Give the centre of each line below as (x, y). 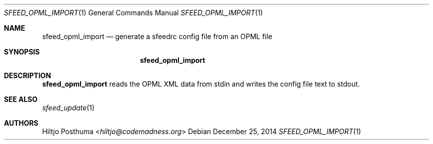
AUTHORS (21, 123)
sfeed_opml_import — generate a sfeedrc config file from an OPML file (157, 36)
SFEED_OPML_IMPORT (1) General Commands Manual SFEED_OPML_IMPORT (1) (133, 13)
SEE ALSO (21, 99)
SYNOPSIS (22, 52)
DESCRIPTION (28, 75)
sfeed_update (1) (68, 108)
